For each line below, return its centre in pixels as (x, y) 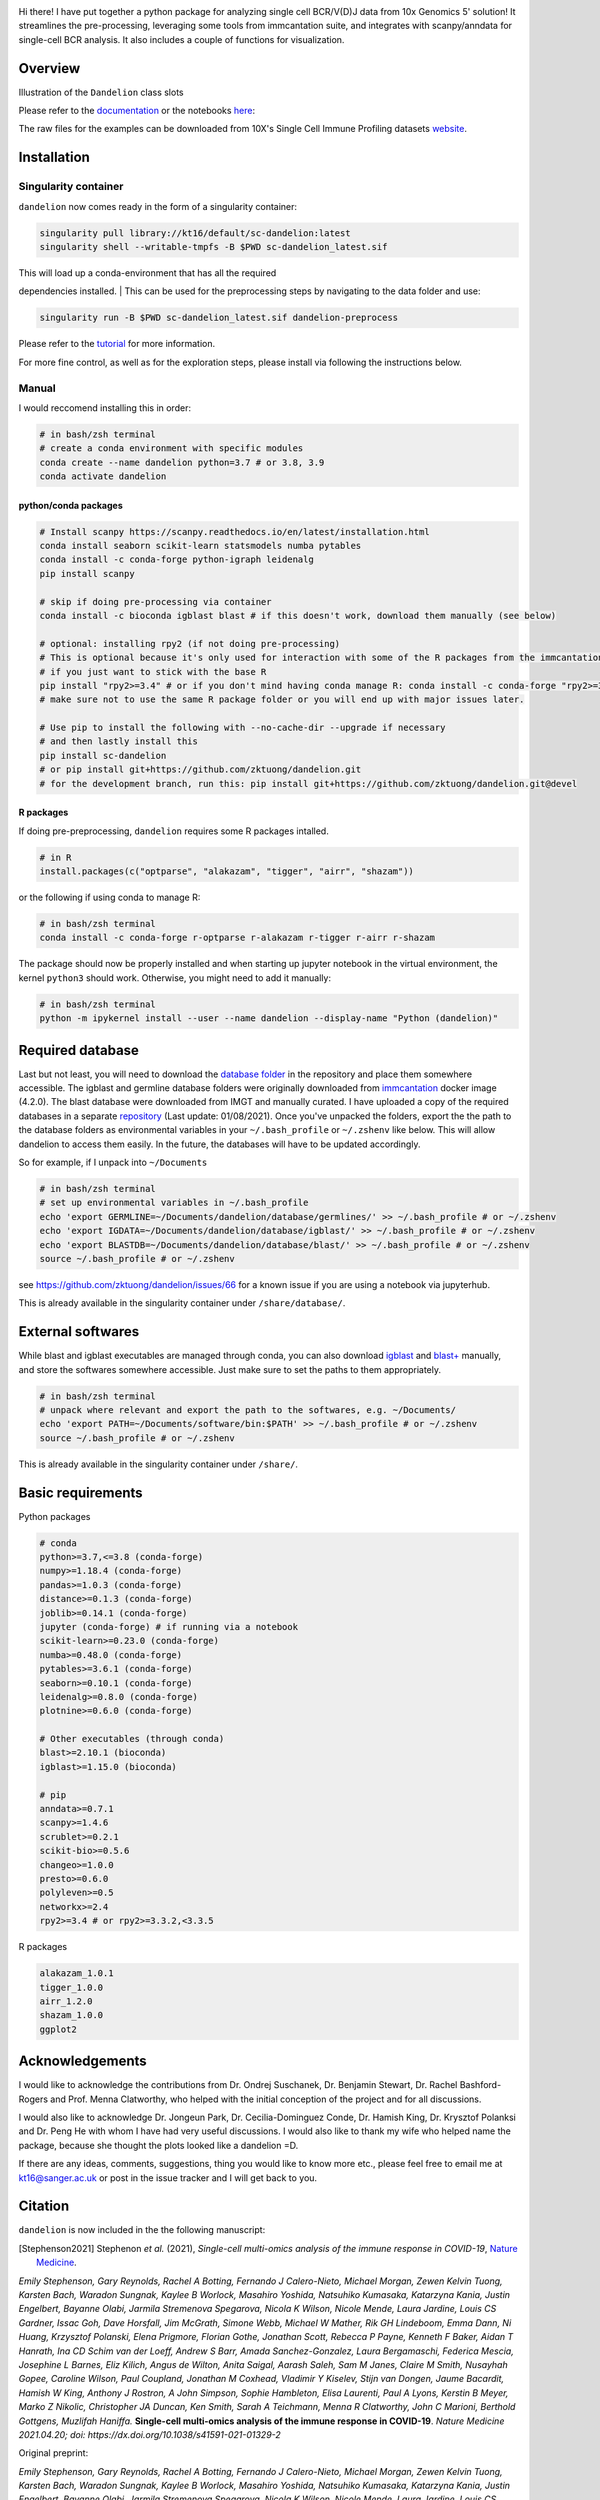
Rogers (33, 2099)
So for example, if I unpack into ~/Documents (113, 1162)
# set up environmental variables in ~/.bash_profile (174, 1203)
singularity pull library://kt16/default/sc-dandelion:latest (195, 233)
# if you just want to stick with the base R (153, 671)
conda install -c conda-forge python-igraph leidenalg (176, 559)
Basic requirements (81, 1492)
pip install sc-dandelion (103, 755)
